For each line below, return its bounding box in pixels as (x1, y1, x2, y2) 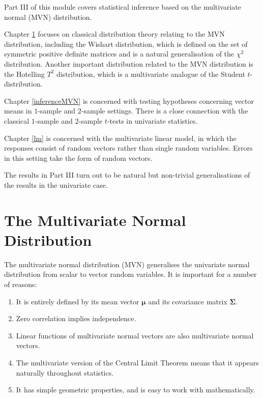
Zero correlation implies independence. (16, 313, 136, 324)
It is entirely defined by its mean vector (16, 296, 139, 306)
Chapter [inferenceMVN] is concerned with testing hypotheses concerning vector (4, 95, 254, 106)
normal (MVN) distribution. (4, 11, 92, 22)
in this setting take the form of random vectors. (4, 152, 153, 163)
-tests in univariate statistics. (107, 115, 198, 126)
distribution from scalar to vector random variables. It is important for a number (4, 269, 257, 279)
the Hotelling (4, 68, 45, 79)
